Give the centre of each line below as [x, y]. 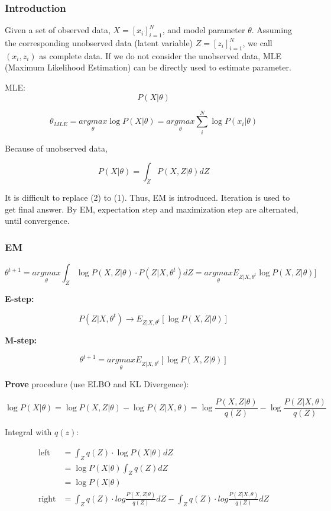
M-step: [21, 340]
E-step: [20, 298]
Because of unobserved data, [56, 148]
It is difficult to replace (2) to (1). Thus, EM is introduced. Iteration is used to [147, 197]
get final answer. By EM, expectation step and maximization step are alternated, [152, 209]
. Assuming [272, 30]
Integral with [28, 432]
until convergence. [37, 221]
